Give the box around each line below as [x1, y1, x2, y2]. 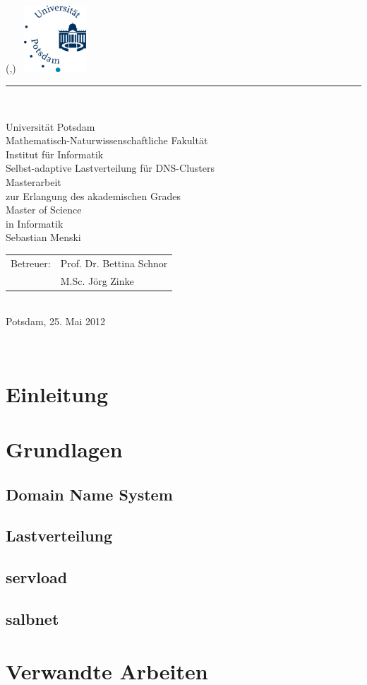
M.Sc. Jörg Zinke [60, 273, 134, 288]
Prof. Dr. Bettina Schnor [60, 255, 168, 270]
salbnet [6, 607, 59, 629]
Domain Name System [6, 483, 173, 505]
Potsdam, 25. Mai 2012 [6, 314, 106, 329]
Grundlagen [6, 435, 123, 464]
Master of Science [6, 202, 82, 217]
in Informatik [6, 216, 64, 230]
